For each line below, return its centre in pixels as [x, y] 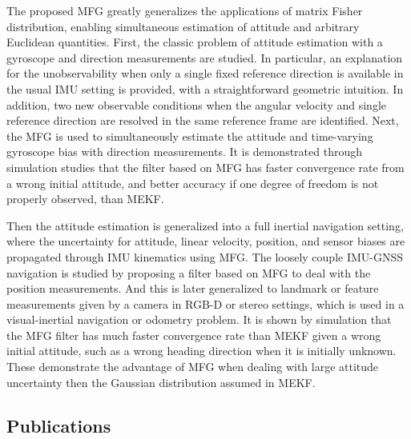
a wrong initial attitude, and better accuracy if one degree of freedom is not [193, 183]
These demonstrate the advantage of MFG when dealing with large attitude [193, 367]
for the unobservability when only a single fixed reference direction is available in [205, 73]
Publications [59, 425]
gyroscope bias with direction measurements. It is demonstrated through [184, 152]
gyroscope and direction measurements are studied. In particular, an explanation [205, 57]
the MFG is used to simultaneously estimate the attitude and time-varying [190, 136]
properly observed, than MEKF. [85, 199]
